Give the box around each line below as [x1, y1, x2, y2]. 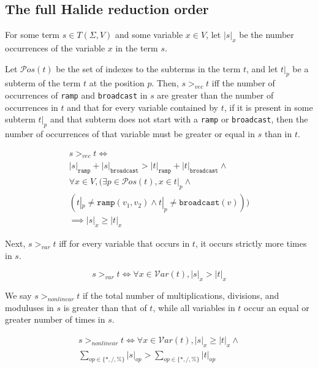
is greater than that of [63, 301, 147, 314]
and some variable [115, 28, 183, 41]
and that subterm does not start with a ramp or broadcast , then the [50, 113, 308, 126]
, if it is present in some [224, 100, 313, 113]
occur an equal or [244, 301, 309, 314]
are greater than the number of [157, 88, 274, 101]
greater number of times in [5, 313, 105, 326]
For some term [5, 28, 59, 41]
